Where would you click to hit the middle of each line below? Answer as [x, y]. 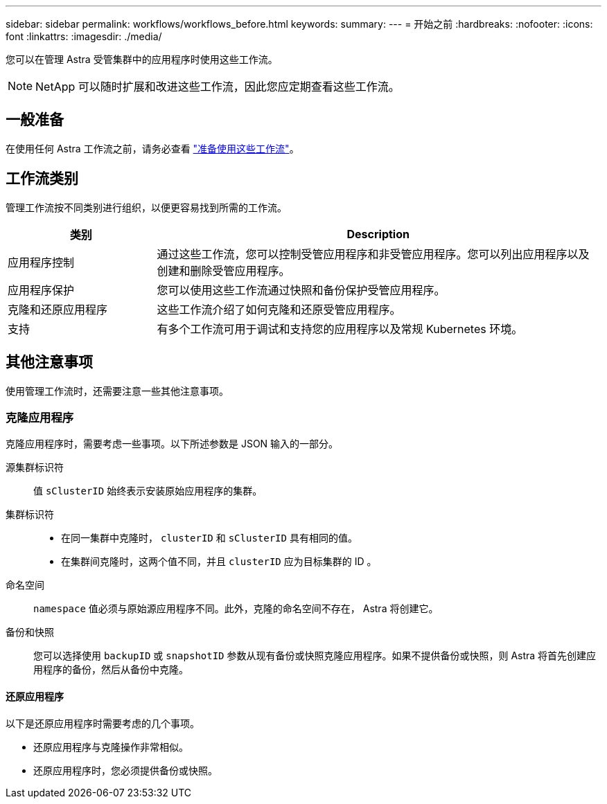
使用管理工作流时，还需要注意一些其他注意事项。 [117, 391]
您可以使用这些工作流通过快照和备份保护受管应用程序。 [301, 290]
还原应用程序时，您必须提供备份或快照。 [125, 770]
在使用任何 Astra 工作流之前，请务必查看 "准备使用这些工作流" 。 [152, 148]
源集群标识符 [35, 467]
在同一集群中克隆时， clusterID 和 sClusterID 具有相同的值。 [209, 538]
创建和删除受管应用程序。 [223, 270]
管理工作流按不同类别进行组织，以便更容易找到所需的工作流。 [146, 207]
